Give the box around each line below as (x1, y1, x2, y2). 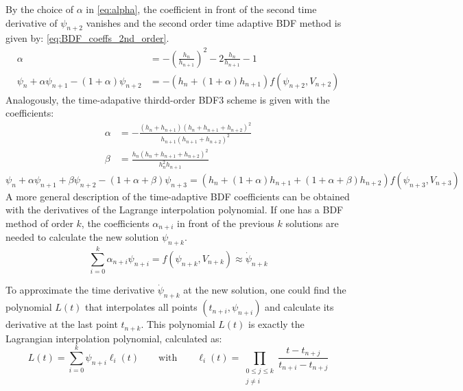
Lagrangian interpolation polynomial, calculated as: (5, 331, 222, 345)
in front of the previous (177, 215, 274, 230)
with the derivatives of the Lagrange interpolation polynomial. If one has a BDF (5, 202, 344, 217)
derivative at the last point (5, 317, 118, 331)
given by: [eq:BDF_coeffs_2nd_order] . (5, 31, 169, 45)
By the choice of (5, 2, 73, 16)
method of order (5, 215, 73, 230)
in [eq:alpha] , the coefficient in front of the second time (86, 2, 317, 16)
